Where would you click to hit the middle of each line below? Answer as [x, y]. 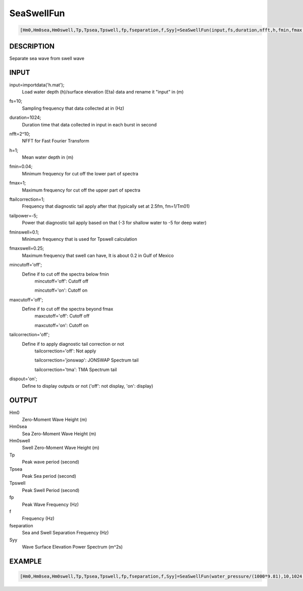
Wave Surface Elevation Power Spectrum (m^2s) [72, 547]
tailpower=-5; [23, 215]
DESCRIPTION [32, 46]
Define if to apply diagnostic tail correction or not [73, 344]
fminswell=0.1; [24, 232]
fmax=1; [18, 183]
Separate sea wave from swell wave [47, 58]
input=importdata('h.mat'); [37, 85]
